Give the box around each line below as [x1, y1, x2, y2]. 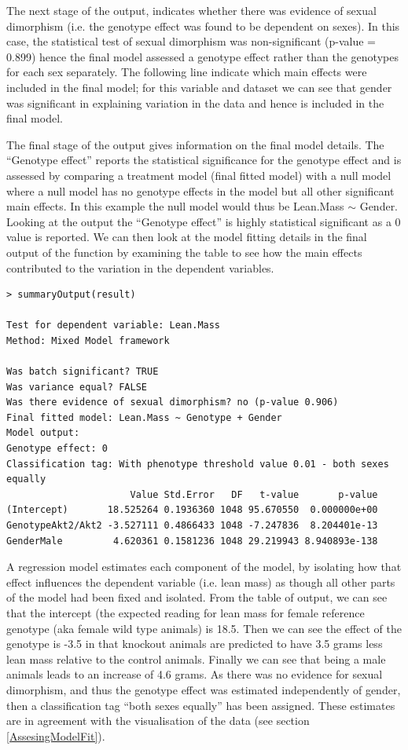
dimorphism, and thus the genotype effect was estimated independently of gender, [6, 681, 401, 697]
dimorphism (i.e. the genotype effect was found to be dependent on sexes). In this [6, 17, 400, 34]
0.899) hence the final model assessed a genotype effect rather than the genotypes [6, 48, 399, 64]
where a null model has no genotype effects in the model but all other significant [6, 182, 395, 199]
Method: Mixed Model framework [6, 335, 170, 346]
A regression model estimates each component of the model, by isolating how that [6, 558, 402, 575]
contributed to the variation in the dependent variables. [6, 259, 274, 276]
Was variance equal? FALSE [6, 381, 147, 393]
